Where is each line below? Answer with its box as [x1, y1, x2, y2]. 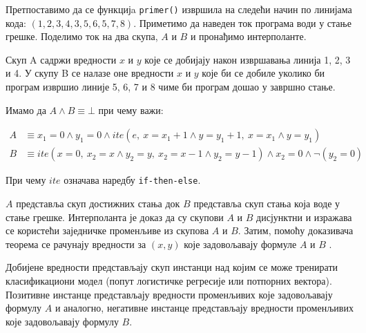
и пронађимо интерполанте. [190, 29, 307, 44]
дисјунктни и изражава [256, 209, 352, 224]
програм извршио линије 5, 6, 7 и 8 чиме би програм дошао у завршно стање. [6, 79, 336, 94]
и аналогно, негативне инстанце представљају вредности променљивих [55, 301, 354, 315]
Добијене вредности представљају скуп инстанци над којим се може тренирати [6, 260, 338, 274]
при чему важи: [98, 102, 164, 117]
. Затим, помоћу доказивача [238, 223, 354, 238]
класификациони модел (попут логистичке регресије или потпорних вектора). [6, 273, 332, 287]
